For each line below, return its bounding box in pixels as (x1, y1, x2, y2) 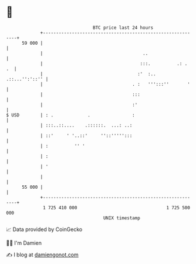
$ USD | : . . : (6, 112, 135, 118)
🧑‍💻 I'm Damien (6, 239, 42, 246)
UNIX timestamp (103, 215, 141, 221)
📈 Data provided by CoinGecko (6, 226, 83, 233)
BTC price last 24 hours (93, 25, 154, 31)
